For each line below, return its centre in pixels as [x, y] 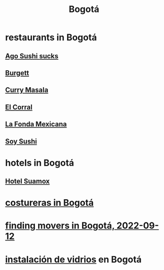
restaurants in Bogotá [51, 37]
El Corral [19, 107]
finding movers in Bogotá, [60, 226]
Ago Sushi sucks [32, 56]
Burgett [17, 73]
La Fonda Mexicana [36, 124]
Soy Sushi [21, 141]
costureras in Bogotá [49, 203]
